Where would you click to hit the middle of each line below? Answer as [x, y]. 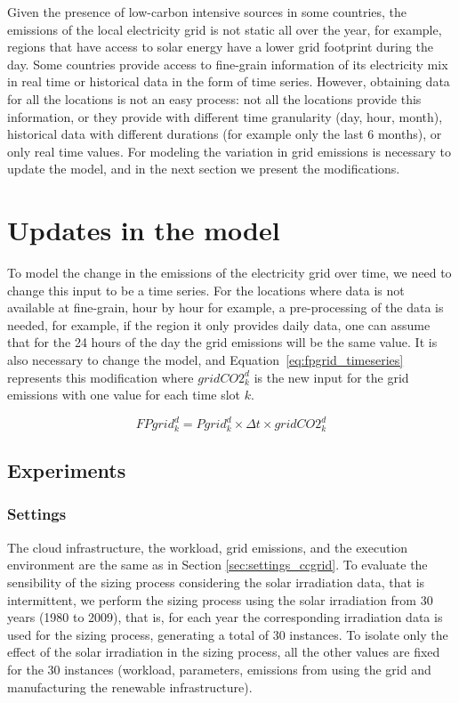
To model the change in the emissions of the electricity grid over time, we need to [229, 273]
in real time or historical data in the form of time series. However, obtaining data [229, 81]
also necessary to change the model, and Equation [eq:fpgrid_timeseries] [205, 360]
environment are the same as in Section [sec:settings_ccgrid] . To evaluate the [217, 565]
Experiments [67, 470]
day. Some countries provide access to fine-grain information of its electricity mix [228, 64]
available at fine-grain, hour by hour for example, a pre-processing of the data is [225, 307]
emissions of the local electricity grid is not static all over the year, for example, [225, 29]
